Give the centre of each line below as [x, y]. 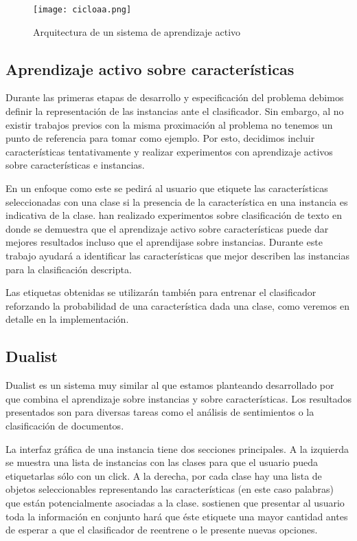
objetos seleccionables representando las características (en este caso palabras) [170, 489]
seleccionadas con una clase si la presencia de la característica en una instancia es [177, 201]
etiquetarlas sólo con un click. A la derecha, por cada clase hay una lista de [164, 475]
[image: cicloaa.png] [82, 10]
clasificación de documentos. [65, 425]
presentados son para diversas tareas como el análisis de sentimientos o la [160, 412]
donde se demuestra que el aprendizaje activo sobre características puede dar [167, 228]
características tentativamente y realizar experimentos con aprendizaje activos [169, 151]
